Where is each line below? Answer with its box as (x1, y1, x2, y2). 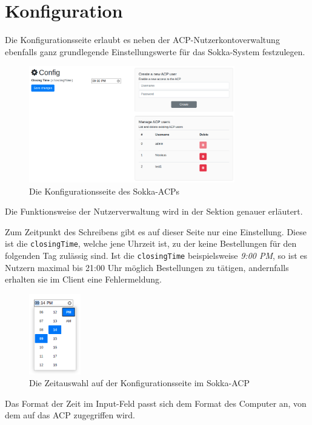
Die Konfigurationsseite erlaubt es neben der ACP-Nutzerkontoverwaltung (5, 33, 280, 46)
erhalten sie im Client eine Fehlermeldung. (5, 273, 162, 286)
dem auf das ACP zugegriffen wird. (5, 409, 136, 421)
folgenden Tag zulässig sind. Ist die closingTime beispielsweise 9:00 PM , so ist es (5, 249, 308, 262)
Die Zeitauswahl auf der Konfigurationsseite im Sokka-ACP (29, 376, 250, 389)
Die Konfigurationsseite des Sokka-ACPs (29, 184, 180, 197)
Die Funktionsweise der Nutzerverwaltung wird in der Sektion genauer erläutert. (5, 205, 303, 218)
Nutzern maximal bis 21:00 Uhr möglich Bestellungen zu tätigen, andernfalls (5, 261, 289, 273)
